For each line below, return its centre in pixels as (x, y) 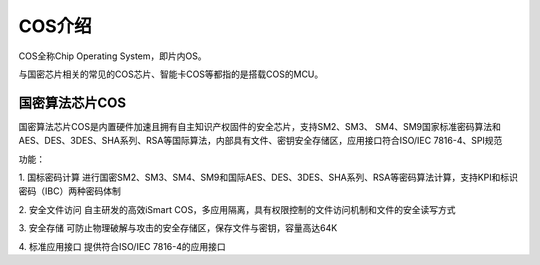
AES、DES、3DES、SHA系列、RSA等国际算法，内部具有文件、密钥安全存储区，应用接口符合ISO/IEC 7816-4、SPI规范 (260, 141)
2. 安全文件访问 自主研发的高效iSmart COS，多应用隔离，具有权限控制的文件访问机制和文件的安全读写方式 (237, 209)
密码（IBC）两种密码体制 (70, 191)
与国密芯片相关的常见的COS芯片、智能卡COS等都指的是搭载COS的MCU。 (171, 74)
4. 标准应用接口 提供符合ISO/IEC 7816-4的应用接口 (122, 246)
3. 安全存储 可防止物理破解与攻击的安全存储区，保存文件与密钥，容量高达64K (178, 228)
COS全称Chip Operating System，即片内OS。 (112, 56)
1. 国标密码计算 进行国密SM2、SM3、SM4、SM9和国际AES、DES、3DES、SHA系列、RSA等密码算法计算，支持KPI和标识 (268, 177)
